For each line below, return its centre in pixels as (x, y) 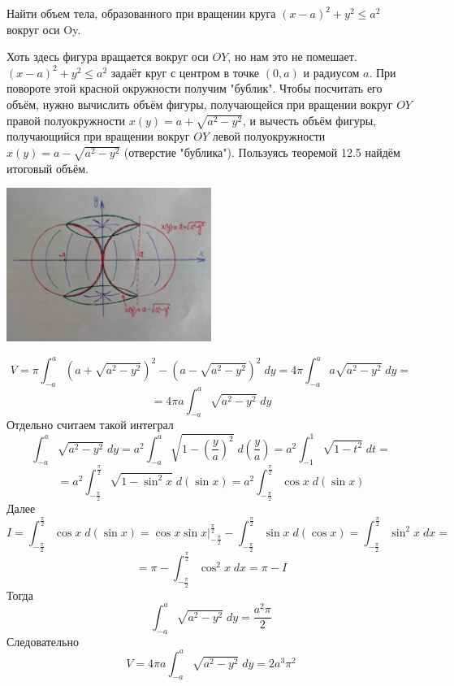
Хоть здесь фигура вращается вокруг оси (108, 56)
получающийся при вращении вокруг (98, 136)
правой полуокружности (66, 120)
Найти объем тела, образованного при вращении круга (141, 13)
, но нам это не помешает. (292, 56)
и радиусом (331, 72)
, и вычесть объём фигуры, (309, 120)
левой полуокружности (269, 136)
